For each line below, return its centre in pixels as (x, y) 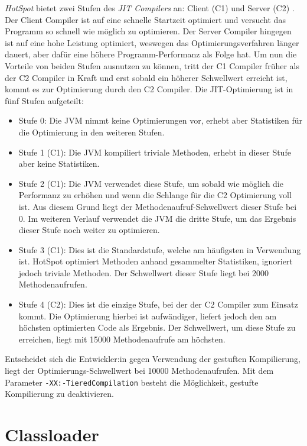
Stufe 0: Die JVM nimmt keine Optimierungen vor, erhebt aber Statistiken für (160, 120)
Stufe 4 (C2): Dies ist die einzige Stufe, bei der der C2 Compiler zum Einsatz (158, 304)
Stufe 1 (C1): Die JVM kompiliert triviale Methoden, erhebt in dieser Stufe (155, 152)
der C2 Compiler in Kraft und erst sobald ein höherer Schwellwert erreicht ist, (146, 77)
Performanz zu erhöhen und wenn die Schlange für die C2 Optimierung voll (155, 195)
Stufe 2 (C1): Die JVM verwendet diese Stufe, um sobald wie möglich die (151, 183)
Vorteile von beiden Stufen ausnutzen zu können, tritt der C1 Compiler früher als (152, 65)
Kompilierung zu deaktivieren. (59, 394)
